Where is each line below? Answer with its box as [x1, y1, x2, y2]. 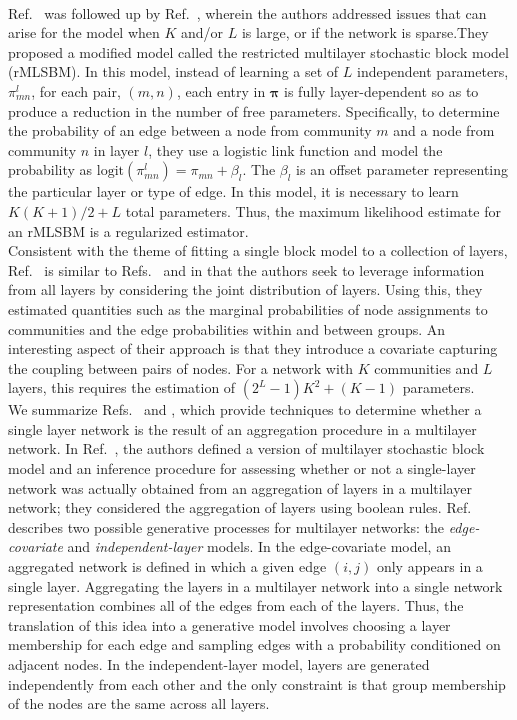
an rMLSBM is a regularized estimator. [8, 220, 249, 241]
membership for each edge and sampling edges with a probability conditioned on [8, 634, 501, 655]
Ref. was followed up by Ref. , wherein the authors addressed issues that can [8, 2, 487, 23]
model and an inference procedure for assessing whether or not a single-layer [8, 458, 476, 479]
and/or [181, 22, 224, 43]
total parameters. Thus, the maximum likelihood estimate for [125, 200, 501, 221]
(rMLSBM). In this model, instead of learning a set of [8, 61, 339, 82]
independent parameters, [356, 61, 509, 82]
